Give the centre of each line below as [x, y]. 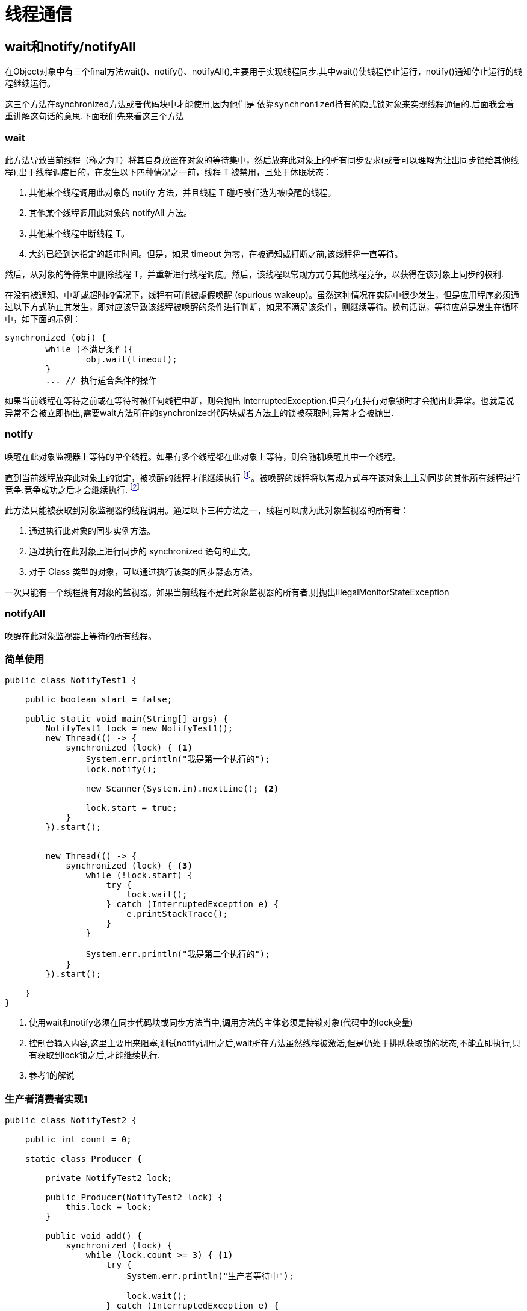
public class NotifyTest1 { [71, 680]
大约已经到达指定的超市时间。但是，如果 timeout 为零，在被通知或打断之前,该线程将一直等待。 [216, 253]
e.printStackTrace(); [177, 914]
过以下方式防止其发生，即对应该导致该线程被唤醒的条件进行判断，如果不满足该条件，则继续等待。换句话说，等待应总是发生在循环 [262, 306]
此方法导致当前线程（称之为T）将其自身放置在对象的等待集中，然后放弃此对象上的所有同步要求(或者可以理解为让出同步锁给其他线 [262, 160]
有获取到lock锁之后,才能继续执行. [94, 1055]
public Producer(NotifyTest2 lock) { [134, 1198]
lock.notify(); [121, 770]
